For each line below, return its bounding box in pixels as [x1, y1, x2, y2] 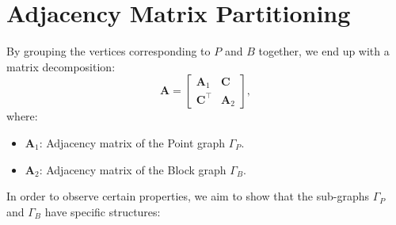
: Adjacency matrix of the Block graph [39, 161, 227, 177]
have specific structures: [44, 203, 161, 219]
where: [6, 108, 38, 124]
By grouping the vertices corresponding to [6, 43, 211, 59]
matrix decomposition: [6, 58, 116, 74]
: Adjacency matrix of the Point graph [39, 134, 226, 151]
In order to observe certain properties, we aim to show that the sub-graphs [6, 188, 369, 204]
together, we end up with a [258, 43, 390, 59]
